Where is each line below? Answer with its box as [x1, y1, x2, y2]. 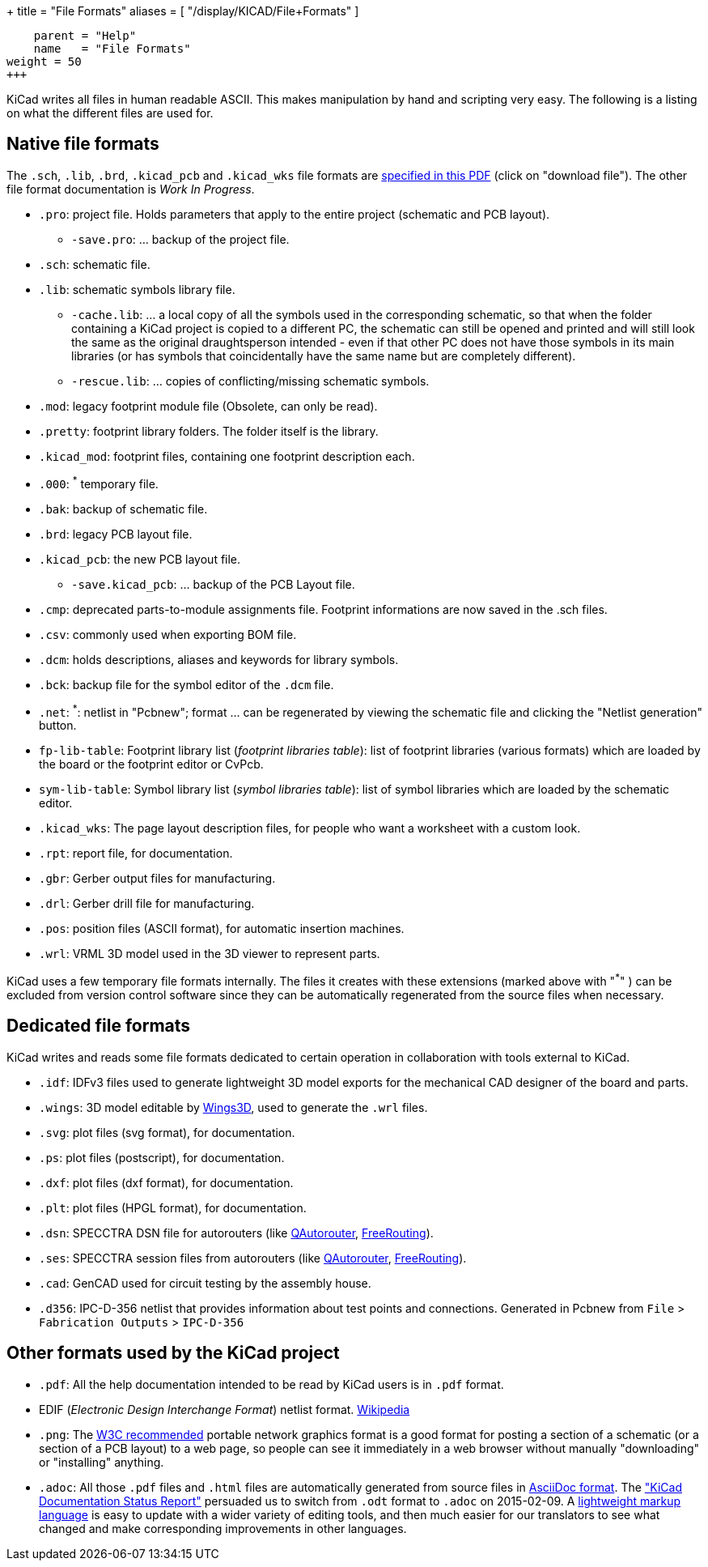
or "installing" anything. [39, 1454, 164, 1469]
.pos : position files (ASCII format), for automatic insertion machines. [39, 922, 405, 936]
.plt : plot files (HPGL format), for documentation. [39, 1200, 307, 1215]
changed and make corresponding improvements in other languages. [39, 1521, 407, 1535]
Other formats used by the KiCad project [6, 1343, 340, 1364]
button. [39, 718, 77, 733]
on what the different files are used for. [6, 106, 214, 120]
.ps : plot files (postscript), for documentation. [39, 1150, 285, 1165]
